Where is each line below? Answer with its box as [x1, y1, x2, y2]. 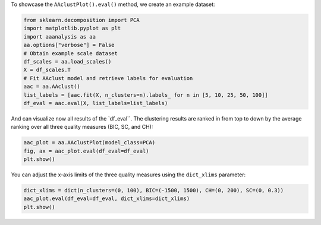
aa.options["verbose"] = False [23, 42, 115, 49]
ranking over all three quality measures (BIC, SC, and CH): [11, 123, 153, 131]
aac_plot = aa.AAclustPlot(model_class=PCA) [23, 140, 156, 146]
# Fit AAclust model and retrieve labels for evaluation [23, 75, 193, 81]
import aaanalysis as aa [23, 33, 96, 40]
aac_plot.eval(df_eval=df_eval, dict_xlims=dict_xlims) [23, 195, 190, 202]
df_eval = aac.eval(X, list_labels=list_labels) [23, 100, 168, 106]
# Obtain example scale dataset [23, 50, 118, 56]
